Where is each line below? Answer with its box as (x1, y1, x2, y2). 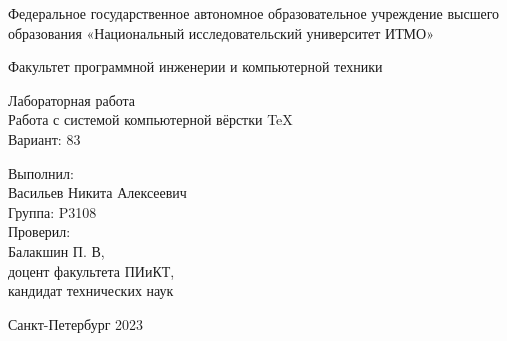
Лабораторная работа (8, 89, 136, 110)
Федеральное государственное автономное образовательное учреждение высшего (8, 3, 500, 23)
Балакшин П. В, (8, 240, 105, 261)
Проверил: (8, 221, 71, 242)
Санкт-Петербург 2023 (8, 313, 144, 334)
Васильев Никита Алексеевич (8, 182, 187, 203)
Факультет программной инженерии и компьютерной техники (8, 56, 383, 77)
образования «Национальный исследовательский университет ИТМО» (8, 22, 434, 43)
